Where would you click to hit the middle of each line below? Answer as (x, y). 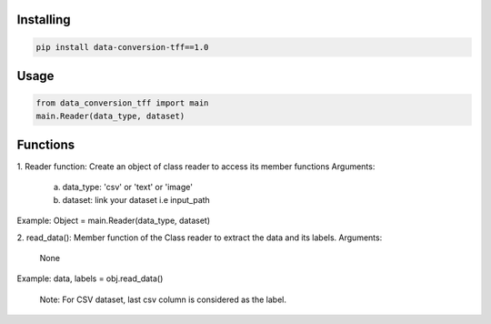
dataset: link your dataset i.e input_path (136, 199)
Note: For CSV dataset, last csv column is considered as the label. (163, 299)
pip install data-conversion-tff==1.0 (122, 47)
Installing (44, 20)
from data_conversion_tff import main (122, 103)
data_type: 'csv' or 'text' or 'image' (127, 187)
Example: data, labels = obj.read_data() (90, 278)
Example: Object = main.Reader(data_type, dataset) (114, 221)
